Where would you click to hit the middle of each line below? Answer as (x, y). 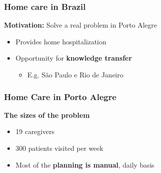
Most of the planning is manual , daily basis (85, 164)
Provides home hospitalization (61, 41)
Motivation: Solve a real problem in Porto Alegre (80, 25)
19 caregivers (35, 131)
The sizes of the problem (47, 115)
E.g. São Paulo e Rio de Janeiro (75, 74)
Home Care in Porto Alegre (60, 96)
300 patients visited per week (59, 148)
